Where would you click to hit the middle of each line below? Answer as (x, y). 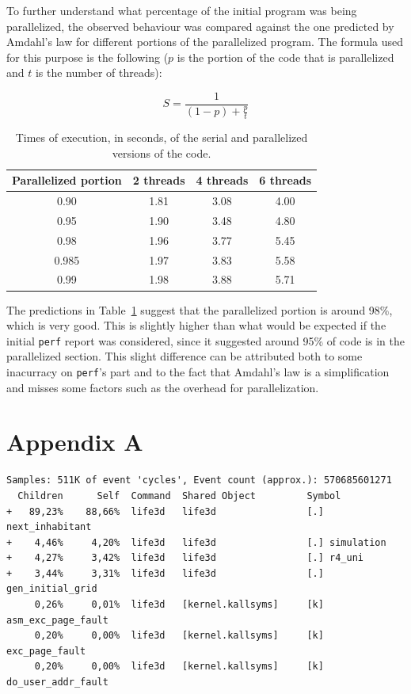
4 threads (222, 180)
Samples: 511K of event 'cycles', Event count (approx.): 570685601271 (199, 480)
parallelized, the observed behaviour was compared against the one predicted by (200, 26)
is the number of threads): (99, 72)
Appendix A (75, 442)
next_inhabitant (49, 527)
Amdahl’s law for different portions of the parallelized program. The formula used (205, 42)
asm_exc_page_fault (57, 620)
